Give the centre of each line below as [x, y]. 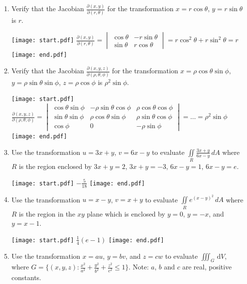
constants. [26, 277]
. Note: [139, 267]
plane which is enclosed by [126, 213]
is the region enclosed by [55, 166]
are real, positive [207, 267]
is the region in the [47, 213]
